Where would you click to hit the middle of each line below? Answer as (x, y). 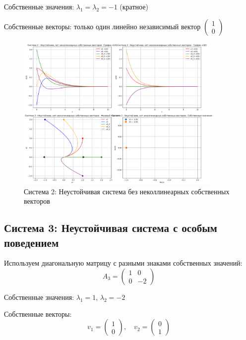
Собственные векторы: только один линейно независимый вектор (102, 26)
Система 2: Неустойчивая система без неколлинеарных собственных (127, 191)
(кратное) (134, 6)
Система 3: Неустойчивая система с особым (111, 228)
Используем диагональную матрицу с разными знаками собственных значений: (123, 263)
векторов (37, 201)
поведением (31, 242)
